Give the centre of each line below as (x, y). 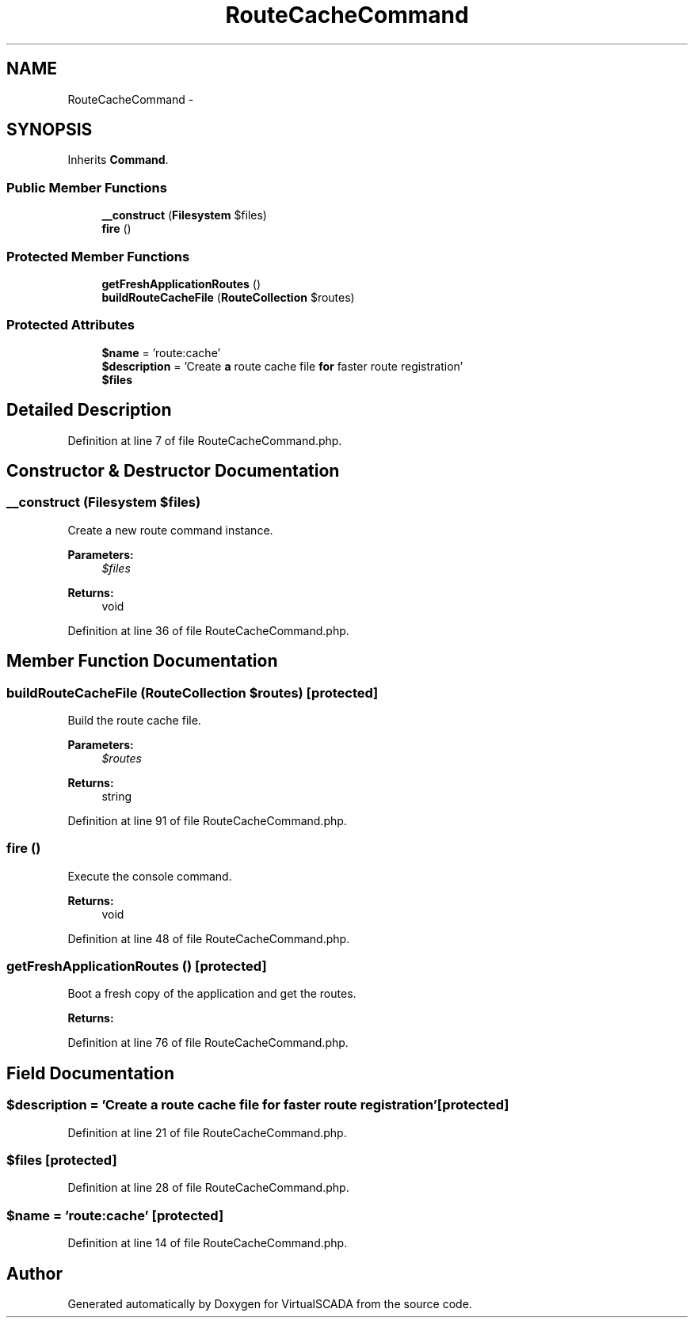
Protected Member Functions (98, 256)
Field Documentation (90, 1073)
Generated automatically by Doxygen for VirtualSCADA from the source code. (270, 1304)
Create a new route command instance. (170, 530)
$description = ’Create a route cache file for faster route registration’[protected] (258, 1105)
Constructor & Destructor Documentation (173, 470)
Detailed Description (89, 410)
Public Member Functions (87, 187)
